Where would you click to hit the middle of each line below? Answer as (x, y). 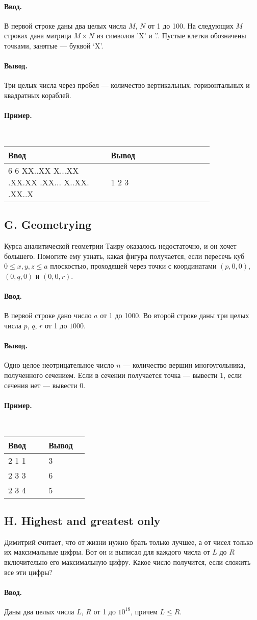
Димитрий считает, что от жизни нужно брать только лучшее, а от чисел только (129, 542)
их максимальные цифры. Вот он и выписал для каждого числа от (107, 552)
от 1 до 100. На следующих (190, 25)
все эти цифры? (29, 572)
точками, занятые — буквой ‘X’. (54, 45)
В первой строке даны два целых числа (65, 25)
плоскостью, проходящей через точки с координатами (133, 266)
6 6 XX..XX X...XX (44, 171)
